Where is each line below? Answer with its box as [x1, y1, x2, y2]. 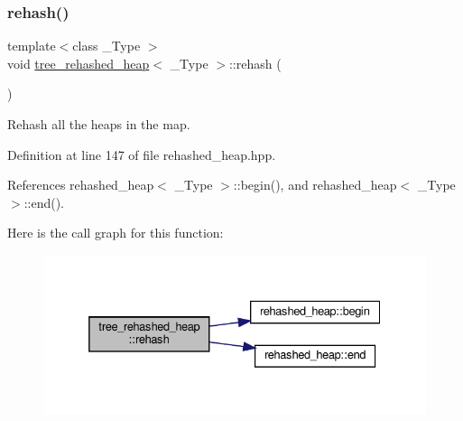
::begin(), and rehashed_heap [233, 175, 397, 194]
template [7, 36, 56, 55]
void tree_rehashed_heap [7, 53, 150, 72]
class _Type [72, 36, 141, 55]
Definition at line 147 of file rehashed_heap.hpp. [7, 145, 276, 164]
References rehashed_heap [7, 175, 154, 194]
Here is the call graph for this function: [7, 223, 224, 242]
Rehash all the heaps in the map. [7, 115, 190, 133]
